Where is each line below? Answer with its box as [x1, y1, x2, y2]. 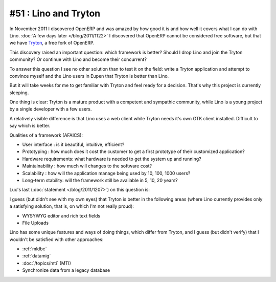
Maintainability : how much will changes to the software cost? [22, 163, 152, 169]
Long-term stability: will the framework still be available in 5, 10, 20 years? [22, 177, 178, 183]
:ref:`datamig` [22, 253, 51, 259]
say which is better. [9, 123, 51, 129]
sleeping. [9, 90, 29, 96]
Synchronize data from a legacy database [22, 267, 110, 273]
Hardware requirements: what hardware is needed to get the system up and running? [22, 156, 201, 162]
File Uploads [22, 220, 49, 226]
